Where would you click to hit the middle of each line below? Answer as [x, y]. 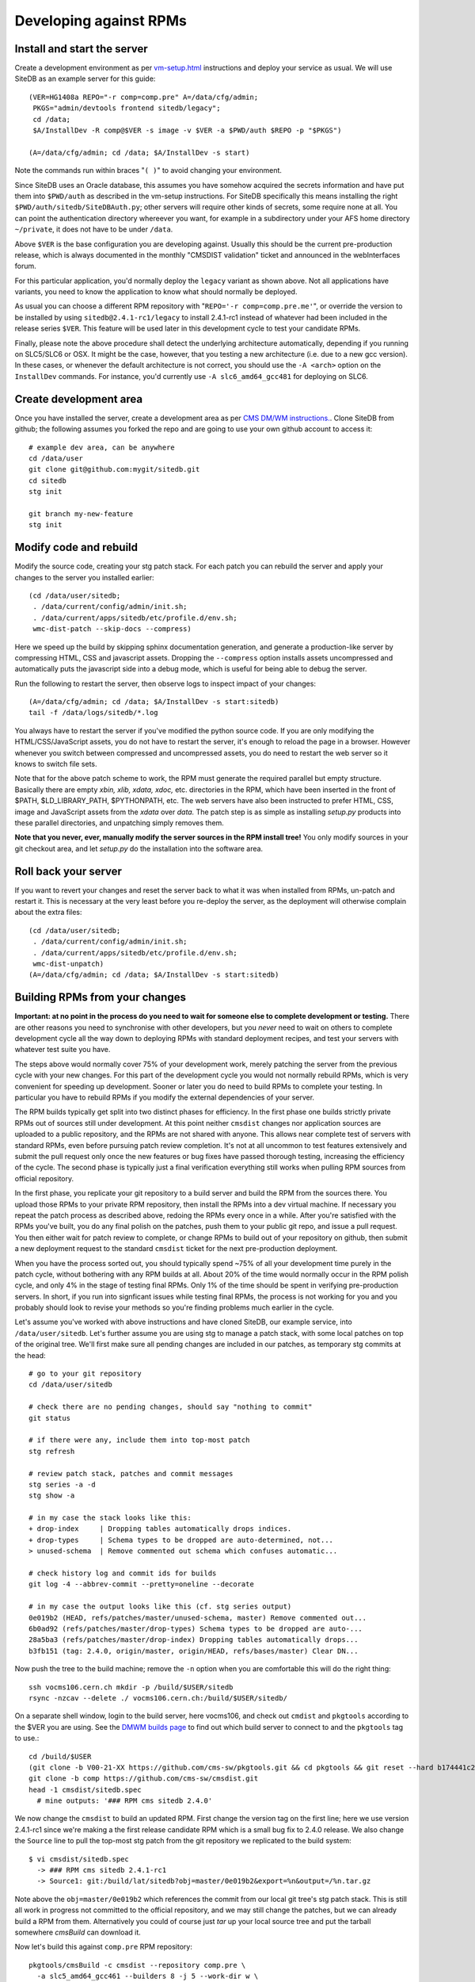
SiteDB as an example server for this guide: [85, 78]
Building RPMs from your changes [100, 998]
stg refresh [52, 1451]
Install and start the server [81, 49]
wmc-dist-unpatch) [68, 964]
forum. [26, 266]
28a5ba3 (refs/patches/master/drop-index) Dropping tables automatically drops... [194, 1640]
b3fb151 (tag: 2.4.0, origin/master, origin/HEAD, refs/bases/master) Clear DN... [194, 1651]
